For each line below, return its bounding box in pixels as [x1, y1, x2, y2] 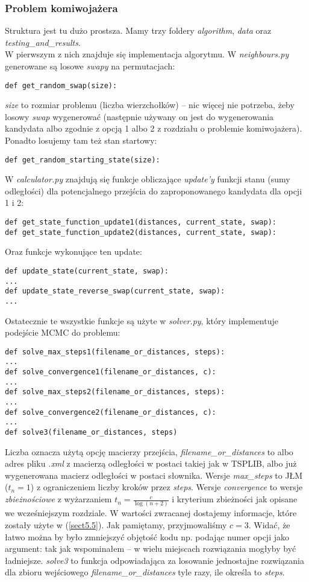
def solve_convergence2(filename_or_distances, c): [5, 408, 216, 417]
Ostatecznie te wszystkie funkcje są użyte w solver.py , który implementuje [5, 314, 278, 327]
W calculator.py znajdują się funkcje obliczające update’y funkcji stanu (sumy [5, 173, 290, 185]
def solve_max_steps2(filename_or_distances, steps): [5, 388, 225, 397]
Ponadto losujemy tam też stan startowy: [5, 134, 157, 147]
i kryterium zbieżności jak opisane [172, 493, 298, 505]
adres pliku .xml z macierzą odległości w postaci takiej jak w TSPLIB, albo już [5, 457, 297, 470]
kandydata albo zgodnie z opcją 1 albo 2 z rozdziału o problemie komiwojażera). [5, 122, 302, 135]
